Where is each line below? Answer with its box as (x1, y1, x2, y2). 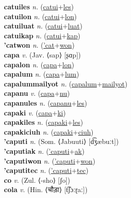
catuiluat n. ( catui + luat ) (4, 21, 82, 31)
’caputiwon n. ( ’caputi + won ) (4, 155, 96, 166)
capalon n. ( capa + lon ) (4, 59, 75, 69)
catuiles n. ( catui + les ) (4, 1, 74, 11)
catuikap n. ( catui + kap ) (4, 30, 80, 40)
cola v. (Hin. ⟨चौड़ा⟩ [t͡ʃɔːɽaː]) (4, 184, 88, 195)
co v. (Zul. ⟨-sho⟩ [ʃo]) (4, 174, 70, 185)
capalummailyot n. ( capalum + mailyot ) (4, 78, 128, 88)
